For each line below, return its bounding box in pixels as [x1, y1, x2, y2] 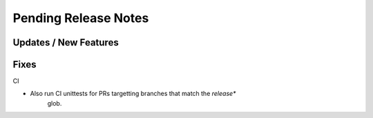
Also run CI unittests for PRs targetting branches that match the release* [30, 90, 236, 98]
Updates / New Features [12, 37, 119, 48]
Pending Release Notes [12, 10, 149, 26]
